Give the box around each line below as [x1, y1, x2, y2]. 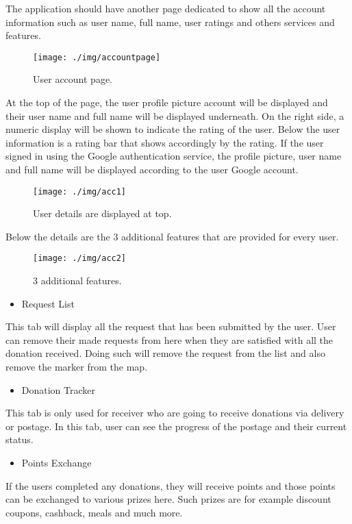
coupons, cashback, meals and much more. [5, 505, 183, 519]
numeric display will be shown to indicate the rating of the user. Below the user [5, 122, 340, 136]
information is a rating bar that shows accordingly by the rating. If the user [5, 135, 324, 149]
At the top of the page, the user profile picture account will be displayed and [5, 95, 328, 110]
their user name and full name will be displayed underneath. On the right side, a [5, 108, 344, 123]
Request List [21, 296, 75, 310]
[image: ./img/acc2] [33, 253, 127, 264]
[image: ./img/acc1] [33, 186, 127, 197]
